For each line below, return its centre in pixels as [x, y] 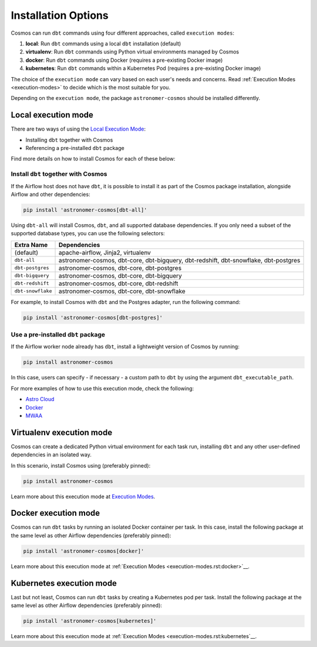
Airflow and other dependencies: [50, 194]
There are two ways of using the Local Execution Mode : [78, 129]
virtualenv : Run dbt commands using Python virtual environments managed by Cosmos [132, 52]
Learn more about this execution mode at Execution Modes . [83, 496]
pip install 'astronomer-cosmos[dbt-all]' [85, 210]
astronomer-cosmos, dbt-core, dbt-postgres [120, 268]
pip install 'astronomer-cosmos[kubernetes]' [90, 621]
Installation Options [60, 15]
